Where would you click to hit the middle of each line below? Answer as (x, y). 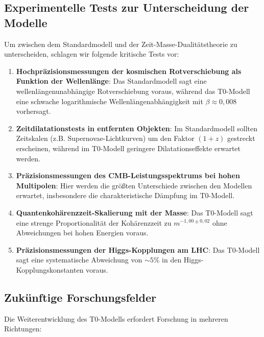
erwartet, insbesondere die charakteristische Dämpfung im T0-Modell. (125, 195)
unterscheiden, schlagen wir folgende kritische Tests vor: (92, 54)
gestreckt (241, 138)
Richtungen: (23, 329)
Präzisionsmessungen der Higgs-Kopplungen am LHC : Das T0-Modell (138, 249)
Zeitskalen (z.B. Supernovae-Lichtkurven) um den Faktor (105, 138)
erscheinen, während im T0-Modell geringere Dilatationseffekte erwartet (128, 148)
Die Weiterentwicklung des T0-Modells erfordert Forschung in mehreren (116, 318)
